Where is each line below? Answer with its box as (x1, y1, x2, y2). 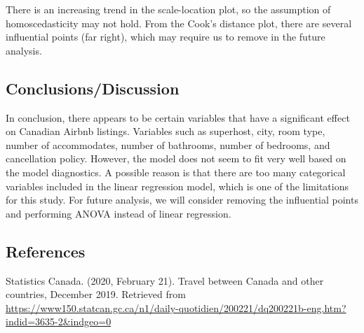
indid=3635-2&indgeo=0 (6, 314, 112, 329)
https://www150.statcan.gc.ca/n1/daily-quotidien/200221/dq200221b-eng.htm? (6, 300, 346, 315)
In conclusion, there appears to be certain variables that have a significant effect (6, 110, 350, 125)
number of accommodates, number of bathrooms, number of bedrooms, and (6, 137, 330, 152)
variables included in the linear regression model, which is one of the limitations (6, 178, 349, 193)
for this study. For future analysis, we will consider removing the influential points (6, 192, 358, 207)
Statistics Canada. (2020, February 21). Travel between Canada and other (6, 273, 324, 288)
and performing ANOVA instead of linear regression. (6, 206, 231, 220)
